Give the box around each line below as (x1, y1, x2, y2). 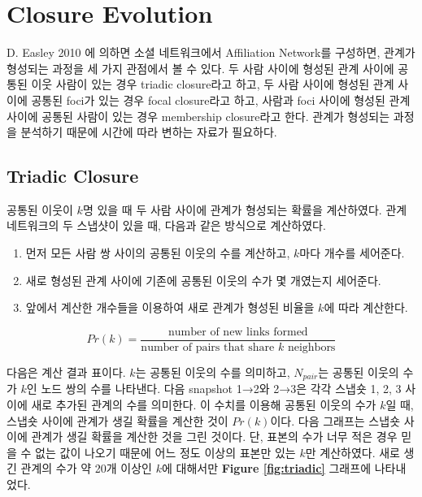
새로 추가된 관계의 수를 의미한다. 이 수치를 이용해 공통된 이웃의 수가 (31, 395, 376, 413)
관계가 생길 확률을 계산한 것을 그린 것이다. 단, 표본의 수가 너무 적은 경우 (31, 428, 398, 445)
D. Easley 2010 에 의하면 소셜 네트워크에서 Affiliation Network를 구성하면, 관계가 (7, 44, 415, 61)
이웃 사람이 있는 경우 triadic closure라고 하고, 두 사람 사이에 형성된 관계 (31, 76, 394, 93)
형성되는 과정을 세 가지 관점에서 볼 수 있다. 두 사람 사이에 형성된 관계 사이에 (7, 59, 394, 76)
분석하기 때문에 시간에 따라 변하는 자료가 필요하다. (20, 123, 277, 140)
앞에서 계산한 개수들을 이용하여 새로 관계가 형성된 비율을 (25, 299, 315, 316)
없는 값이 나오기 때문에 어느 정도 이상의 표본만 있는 (35, 443, 296, 460)
